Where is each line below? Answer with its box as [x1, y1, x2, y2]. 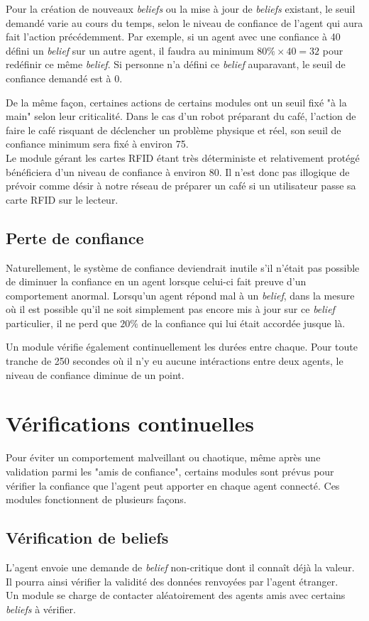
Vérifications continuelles [6, 409, 255, 438]
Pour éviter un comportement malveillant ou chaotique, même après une [6, 450, 321, 465]
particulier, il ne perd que [6, 315, 117, 330]
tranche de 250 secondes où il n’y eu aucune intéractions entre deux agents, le [6, 353, 343, 368]
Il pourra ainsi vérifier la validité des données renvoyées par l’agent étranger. [6, 573, 338, 588]
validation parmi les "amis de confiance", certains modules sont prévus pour [6, 463, 334, 478]
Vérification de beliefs [6, 527, 169, 549]
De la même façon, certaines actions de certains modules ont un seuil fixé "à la [6, 94, 347, 109]
